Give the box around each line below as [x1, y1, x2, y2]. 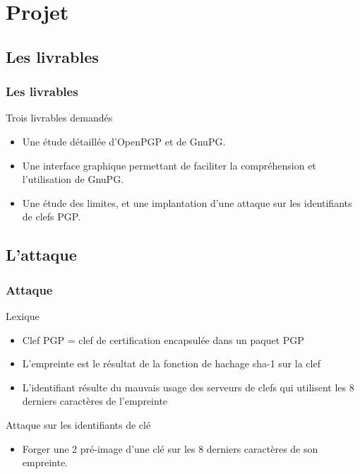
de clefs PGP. [22, 209, 81, 224]
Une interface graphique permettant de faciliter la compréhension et [22, 158, 316, 172]
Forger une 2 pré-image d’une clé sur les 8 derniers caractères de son [22, 441, 318, 456]
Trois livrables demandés [6, 110, 113, 125]
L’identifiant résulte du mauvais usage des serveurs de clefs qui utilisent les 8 [22, 379, 354, 394]
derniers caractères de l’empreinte [22, 393, 168, 408]
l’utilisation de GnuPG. [22, 172, 124, 186]
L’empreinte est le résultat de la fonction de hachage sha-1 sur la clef [22, 356, 320, 371]
